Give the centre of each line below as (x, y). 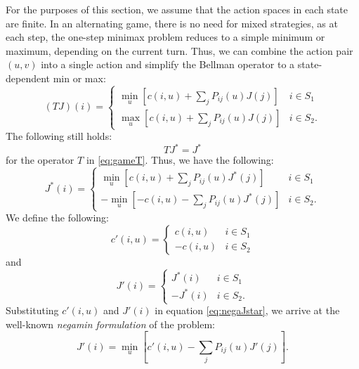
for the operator (40, 160)
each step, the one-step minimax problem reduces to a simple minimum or (165, 37)
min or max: (79, 78)
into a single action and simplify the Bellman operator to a (168, 64)
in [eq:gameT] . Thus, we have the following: (180, 160)
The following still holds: (59, 136)
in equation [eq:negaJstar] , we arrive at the (247, 310)
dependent (28, 78)
